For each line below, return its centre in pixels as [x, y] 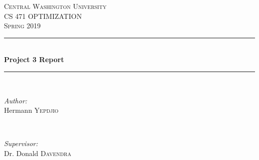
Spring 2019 [22, 26]
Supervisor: [21, 143]
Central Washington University [55, 6]
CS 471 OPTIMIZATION [43, 16]
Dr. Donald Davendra [38, 153]
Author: [16, 100]
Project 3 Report [34, 59]
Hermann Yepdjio [31, 110]
